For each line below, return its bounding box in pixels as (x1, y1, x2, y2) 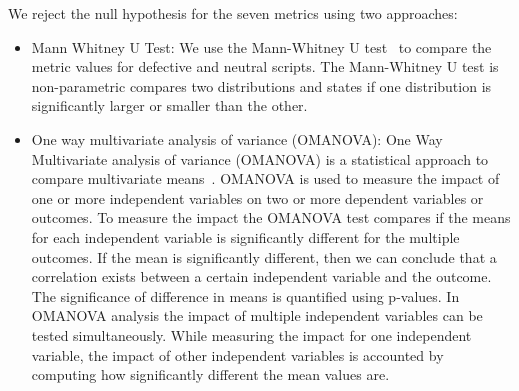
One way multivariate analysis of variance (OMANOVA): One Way (31, 128, 443, 149)
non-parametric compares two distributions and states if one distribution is (31, 75, 492, 96)
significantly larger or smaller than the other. (31, 95, 308, 116)
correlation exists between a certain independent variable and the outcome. (31, 266, 492, 287)
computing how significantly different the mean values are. (31, 364, 390, 385)
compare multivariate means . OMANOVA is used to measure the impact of (31, 168, 500, 189)
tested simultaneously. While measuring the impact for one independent (31, 324, 472, 345)
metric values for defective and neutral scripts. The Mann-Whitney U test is (31, 56, 499, 77)
